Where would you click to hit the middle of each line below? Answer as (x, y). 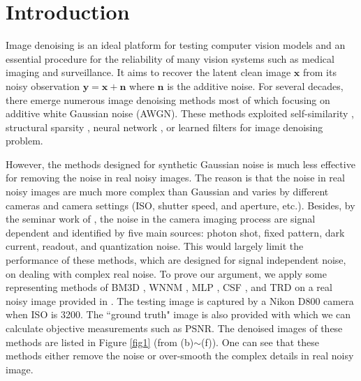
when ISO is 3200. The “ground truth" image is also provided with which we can (178, 314)
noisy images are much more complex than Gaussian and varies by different (167, 192)
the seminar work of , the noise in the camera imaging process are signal (161, 219)
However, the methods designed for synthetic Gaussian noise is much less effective (180, 164)
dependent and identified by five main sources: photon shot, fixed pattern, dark (175, 232)
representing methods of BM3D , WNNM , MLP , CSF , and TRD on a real (169, 287)
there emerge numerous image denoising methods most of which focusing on (168, 99)
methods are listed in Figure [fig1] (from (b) (100, 342)
